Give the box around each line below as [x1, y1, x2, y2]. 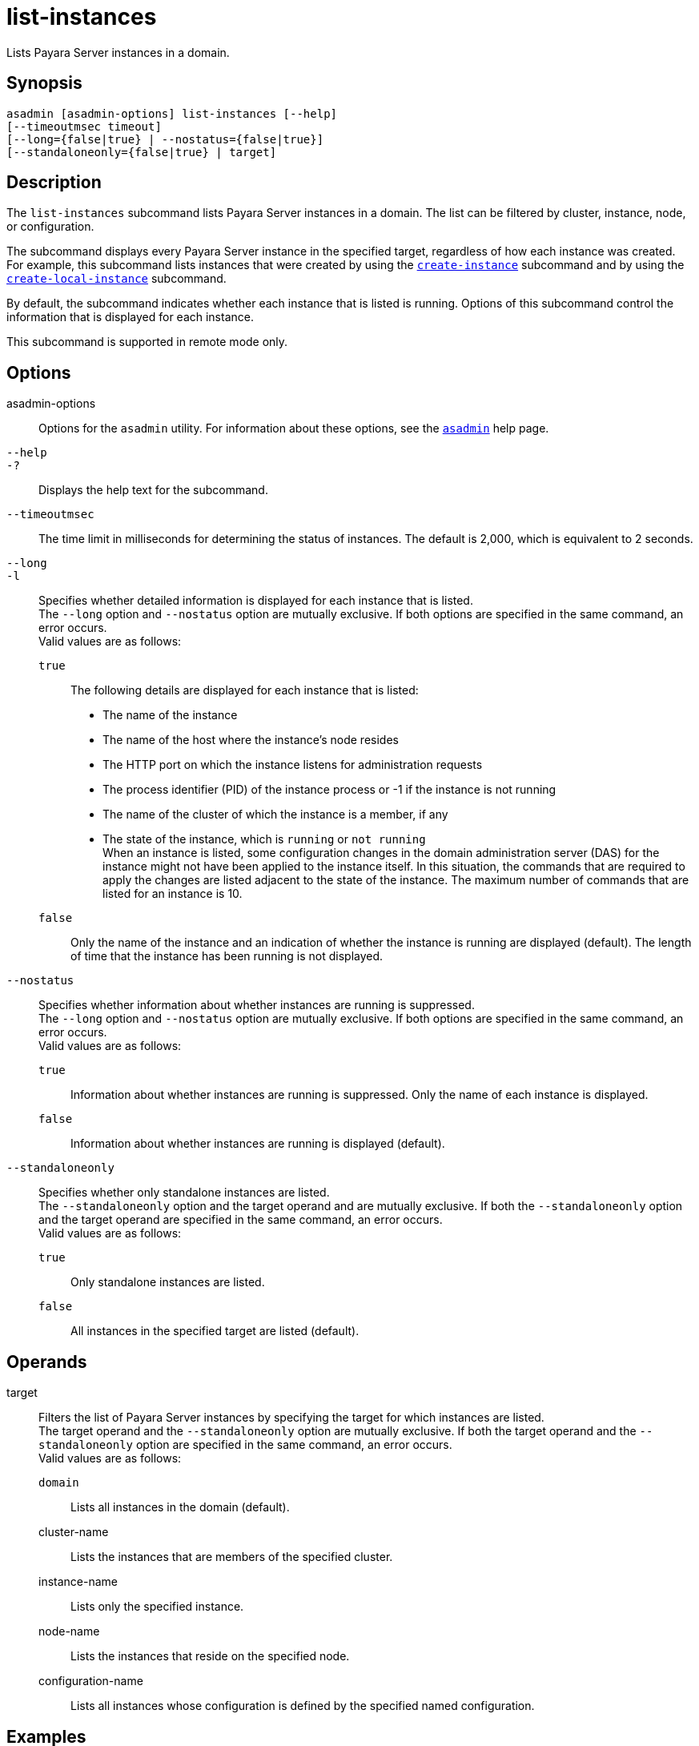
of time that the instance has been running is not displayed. [70, 949, 384, 964]
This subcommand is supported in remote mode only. [6, 335, 288, 349]
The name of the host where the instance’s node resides [102, 733, 399, 747]
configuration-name [38, 1674, 143, 1688]
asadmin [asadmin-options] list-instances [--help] [6, 107, 338, 120]
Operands [6, 1351, 87, 1372]
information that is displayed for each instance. [6, 310, 254, 324]
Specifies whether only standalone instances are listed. [38, 1185, 330, 1200]
